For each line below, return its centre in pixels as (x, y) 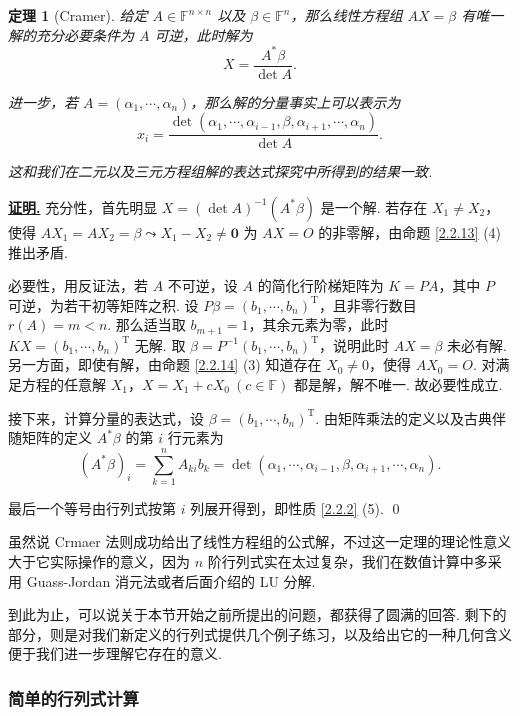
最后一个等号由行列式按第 (92, 507)
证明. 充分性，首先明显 (83, 206)
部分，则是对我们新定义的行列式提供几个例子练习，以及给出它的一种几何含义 (260, 633)
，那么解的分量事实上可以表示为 (295, 101)
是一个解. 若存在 (374, 206)
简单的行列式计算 (73, 697)
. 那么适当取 (146, 324)
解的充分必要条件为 (71, 34)
